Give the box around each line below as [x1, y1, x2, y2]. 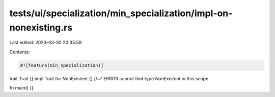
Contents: [9, 49, 30, 55]
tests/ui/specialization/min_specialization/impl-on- [9, 8, 233, 19]
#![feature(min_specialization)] [20, 62, 104, 68]
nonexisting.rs [9, 22, 73, 33]
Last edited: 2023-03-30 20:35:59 [9, 40, 82, 46]
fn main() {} [9, 85, 34, 91]
